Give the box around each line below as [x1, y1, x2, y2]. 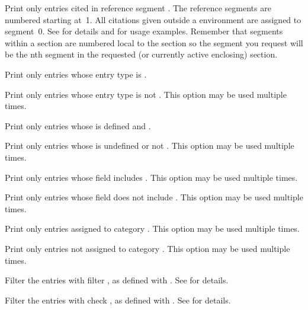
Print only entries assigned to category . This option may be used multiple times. [5, 222, 300, 235]
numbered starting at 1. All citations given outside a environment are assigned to [5, 13, 301, 25]
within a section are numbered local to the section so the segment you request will [5, 36, 303, 49]
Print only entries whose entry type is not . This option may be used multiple [5, 88, 287, 100]
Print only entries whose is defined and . [5, 119, 151, 132]
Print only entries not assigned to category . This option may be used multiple [5, 242, 290, 254]
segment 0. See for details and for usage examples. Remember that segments [5, 25, 283, 37]
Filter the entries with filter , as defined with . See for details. [5, 274, 229, 286]
